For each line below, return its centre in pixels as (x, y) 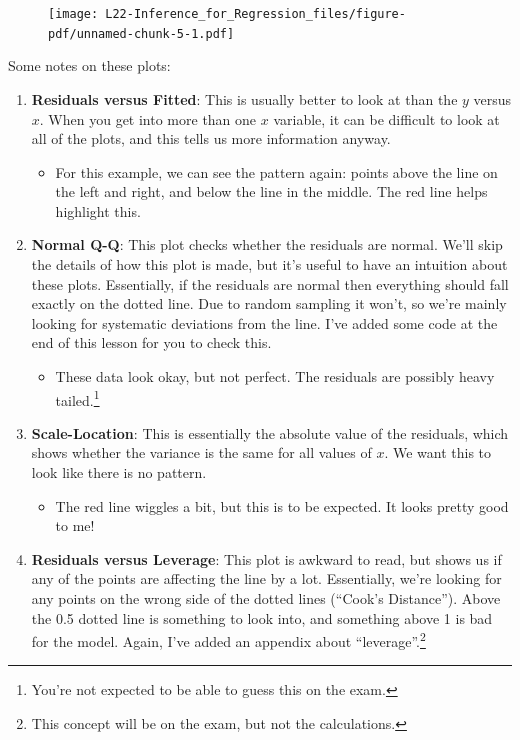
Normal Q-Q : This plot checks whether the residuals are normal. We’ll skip (267, 244)
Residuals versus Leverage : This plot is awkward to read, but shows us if (266, 558)
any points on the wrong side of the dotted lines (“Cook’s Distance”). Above (266, 598)
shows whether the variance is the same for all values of (201, 452)
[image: (73, 14)
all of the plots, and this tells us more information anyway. (211, 138)
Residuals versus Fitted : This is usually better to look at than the (244, 98)
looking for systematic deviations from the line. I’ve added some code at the (264, 322)
